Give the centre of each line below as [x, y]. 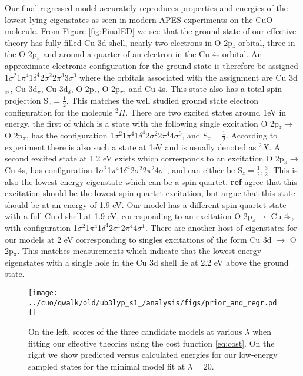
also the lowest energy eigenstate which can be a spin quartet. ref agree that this [151, 181]
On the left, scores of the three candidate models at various [135, 331]
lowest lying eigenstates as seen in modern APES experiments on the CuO [139, 19]
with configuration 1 [41, 227]
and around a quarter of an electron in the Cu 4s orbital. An [153, 54]
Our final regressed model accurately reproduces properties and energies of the [146, 8]
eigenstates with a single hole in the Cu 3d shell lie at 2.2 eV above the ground [147, 262]
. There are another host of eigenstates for [221, 227]
